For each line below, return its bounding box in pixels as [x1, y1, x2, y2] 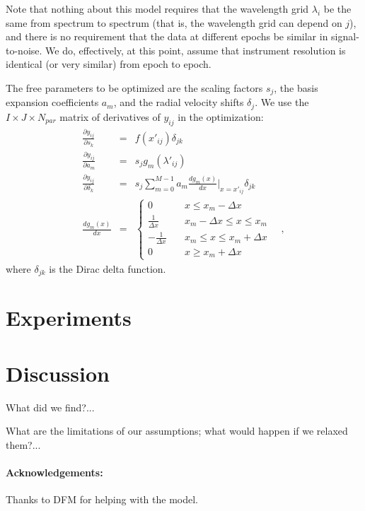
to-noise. [6, 42, 42, 57]
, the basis [274, 80, 318, 95]
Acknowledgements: [6, 465, 103, 479]
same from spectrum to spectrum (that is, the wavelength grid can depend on [6, 15, 342, 30]
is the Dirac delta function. [49, 261, 166, 276]
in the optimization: [178, 109, 264, 124]
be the [323, 1, 352, 16]
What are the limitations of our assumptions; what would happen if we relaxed [6, 423, 348, 438]
